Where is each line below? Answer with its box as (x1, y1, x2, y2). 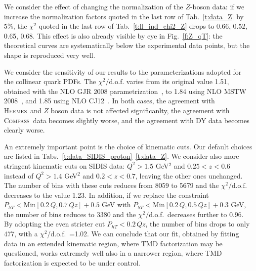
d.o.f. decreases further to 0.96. (149, 209, 244, 219)
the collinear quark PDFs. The (4, 76, 96, 87)
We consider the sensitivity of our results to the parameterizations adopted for (4, 66, 242, 77)
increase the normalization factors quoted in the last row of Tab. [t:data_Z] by (4, 11, 244, 21)
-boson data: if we (190, 1, 245, 11)
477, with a (4, 228, 38, 239)
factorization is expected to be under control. (4, 257, 140, 268)
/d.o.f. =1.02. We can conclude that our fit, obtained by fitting (47, 228, 239, 239)
